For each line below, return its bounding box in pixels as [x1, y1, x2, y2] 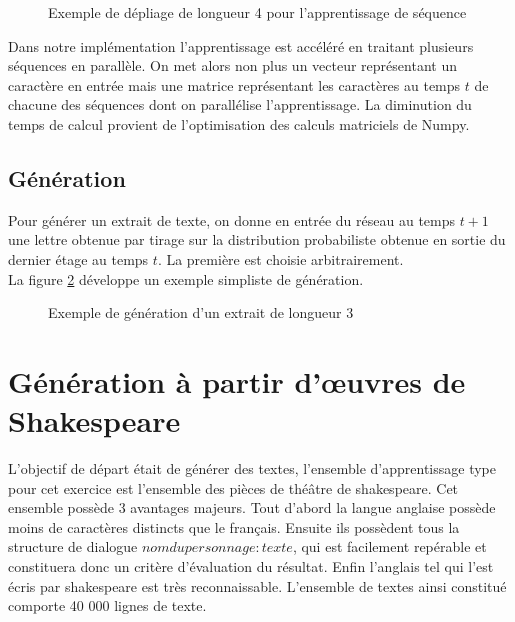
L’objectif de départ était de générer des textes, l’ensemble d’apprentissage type [8, 458, 496, 479]
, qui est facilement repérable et [292, 536, 487, 557]
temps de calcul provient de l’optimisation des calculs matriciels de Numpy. [8, 113, 470, 134]
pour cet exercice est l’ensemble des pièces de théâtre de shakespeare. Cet [8, 477, 459, 498]
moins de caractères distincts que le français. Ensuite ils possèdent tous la [8, 516, 460, 537]
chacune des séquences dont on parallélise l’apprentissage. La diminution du [8, 94, 472, 115]
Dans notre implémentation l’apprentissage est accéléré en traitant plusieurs [8, 35, 474, 56]
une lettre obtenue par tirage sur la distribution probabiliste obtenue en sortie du [8, 229, 506, 250]
